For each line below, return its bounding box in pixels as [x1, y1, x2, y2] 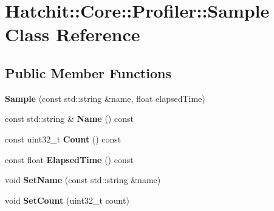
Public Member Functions [5, 63, 171, 82]
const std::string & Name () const [5, 112, 134, 125]
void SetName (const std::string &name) [5, 173, 161, 186]
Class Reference [5, 22, 140, 47]
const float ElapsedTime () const [5, 153, 134, 166]
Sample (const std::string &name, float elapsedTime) [5, 92, 205, 104]
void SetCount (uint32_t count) [5, 193, 129, 206]
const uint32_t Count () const [5, 132, 122, 145]
